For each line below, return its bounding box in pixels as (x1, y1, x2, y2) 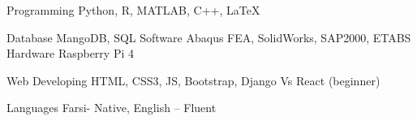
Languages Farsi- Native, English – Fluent (6, 99, 217, 116)
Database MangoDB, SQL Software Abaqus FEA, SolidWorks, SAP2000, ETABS (6, 28, 411, 45)
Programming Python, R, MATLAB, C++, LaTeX (6, 2, 260, 18)
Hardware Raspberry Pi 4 (6, 45, 134, 62)
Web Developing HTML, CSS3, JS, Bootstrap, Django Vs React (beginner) (6, 71, 380, 89)
